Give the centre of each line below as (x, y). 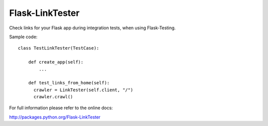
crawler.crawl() (53, 97)
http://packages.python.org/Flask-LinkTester (55, 117)
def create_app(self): (56, 62)
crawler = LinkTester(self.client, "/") (83, 90)
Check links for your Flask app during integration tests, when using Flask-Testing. (93, 28)
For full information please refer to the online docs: (61, 108)
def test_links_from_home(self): (69, 83)
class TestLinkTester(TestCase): (59, 48)
